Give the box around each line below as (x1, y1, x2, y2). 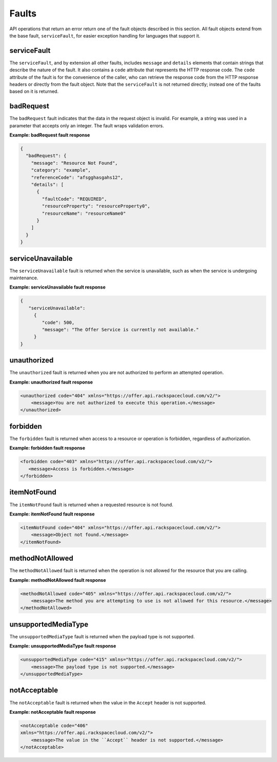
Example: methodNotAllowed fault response (9, 577, 106, 583)
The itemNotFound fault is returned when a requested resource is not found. (9, 501, 174, 508)
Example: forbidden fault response (9, 445, 86, 451)
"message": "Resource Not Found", (31, 160, 118, 166)
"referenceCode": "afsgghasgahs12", (31, 175, 123, 180)
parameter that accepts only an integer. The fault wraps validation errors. (9, 122, 164, 128)
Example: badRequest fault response (9, 132, 90, 138)
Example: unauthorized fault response (9, 379, 93, 385)
